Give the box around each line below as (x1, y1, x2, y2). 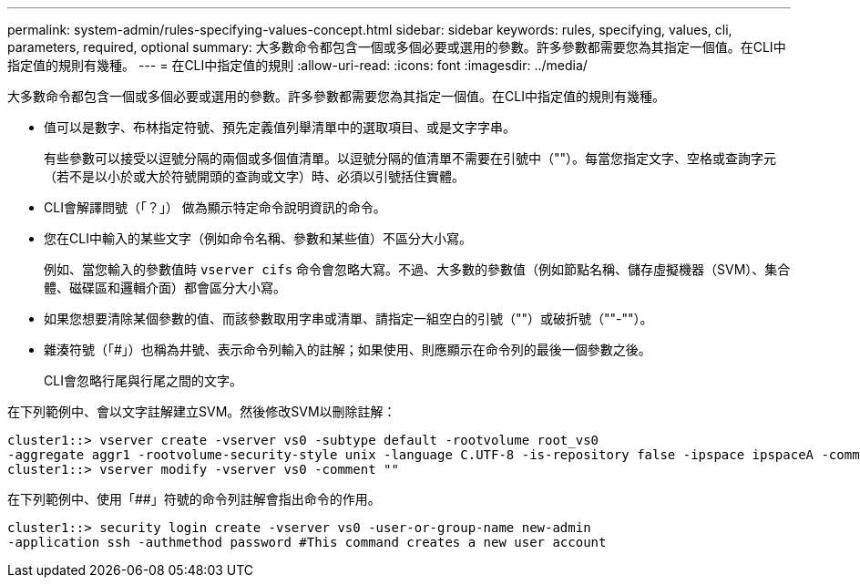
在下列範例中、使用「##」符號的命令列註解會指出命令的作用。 (7, 491, 381, 507)
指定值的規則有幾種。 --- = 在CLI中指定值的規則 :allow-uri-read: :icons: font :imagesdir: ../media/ (7, 57, 588, 73)
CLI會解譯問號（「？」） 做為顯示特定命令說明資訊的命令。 (44, 200, 386, 215)
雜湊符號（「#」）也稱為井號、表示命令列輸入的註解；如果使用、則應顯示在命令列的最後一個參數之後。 (44, 342, 651, 357)
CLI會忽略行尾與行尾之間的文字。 (44, 373, 242, 388)
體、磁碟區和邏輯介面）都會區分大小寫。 (44, 280, 286, 295)
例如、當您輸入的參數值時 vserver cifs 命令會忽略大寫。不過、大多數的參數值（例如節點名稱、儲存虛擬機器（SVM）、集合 (44, 262, 791, 277)
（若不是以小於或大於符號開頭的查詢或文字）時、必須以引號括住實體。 (44, 169, 465, 184)
